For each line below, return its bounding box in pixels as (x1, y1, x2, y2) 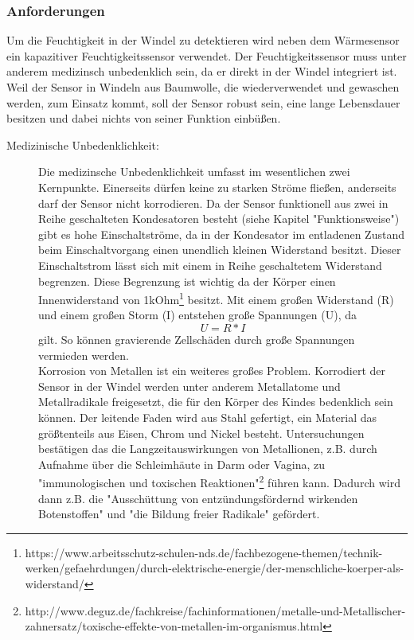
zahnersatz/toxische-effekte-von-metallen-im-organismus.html (25, 618, 323, 634)
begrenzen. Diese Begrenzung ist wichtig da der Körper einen (38, 272, 336, 289)
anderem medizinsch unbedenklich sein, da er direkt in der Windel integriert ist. (6, 63, 397, 80)
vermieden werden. (38, 346, 130, 363)
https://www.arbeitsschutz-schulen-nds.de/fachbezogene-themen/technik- (25, 544, 383, 560)
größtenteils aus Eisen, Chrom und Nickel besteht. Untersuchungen (38, 424, 365, 441)
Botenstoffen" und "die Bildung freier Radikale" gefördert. (38, 505, 320, 522)
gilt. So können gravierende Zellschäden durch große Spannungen (38, 330, 355, 347)
